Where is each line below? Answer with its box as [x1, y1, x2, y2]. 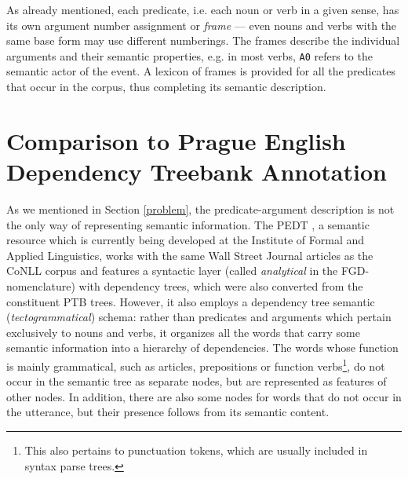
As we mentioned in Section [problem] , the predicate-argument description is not [6, 200, 395, 217]
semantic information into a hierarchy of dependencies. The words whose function [6, 339, 399, 356]
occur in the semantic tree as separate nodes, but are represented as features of [6, 373, 387, 389]
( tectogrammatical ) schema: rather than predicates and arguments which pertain [6, 309, 392, 325]
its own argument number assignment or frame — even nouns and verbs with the [6, 16, 397, 33]
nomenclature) [6, 277, 75, 294]
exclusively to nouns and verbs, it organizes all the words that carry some [6, 324, 360, 340]
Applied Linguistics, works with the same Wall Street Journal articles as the [6, 247, 373, 263]
